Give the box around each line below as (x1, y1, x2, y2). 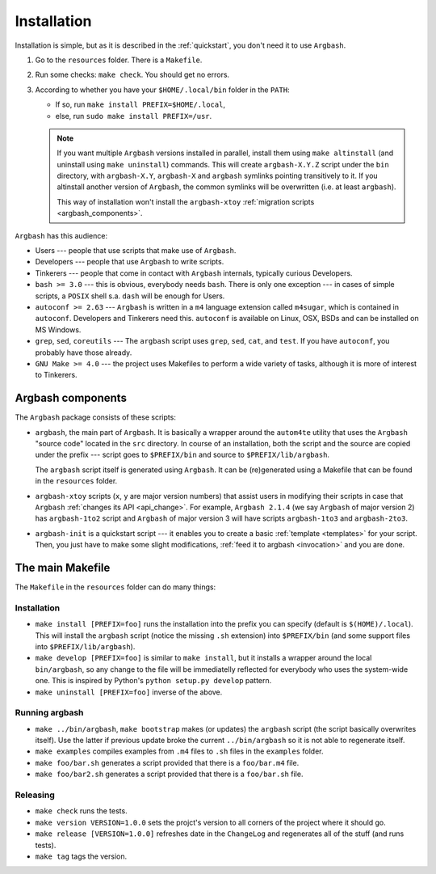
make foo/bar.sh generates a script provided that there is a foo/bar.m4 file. (35, 758, 300, 767)
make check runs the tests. (35, 806, 128, 816)
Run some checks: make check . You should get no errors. (35, 70, 230, 80)
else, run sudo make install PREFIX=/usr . (55, 111, 212, 120)
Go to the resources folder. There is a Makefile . (35, 55, 203, 65)
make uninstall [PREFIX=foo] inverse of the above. (35, 687, 223, 697)
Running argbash (15, 707, 84, 719)
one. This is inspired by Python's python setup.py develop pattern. (35, 676, 272, 686)
